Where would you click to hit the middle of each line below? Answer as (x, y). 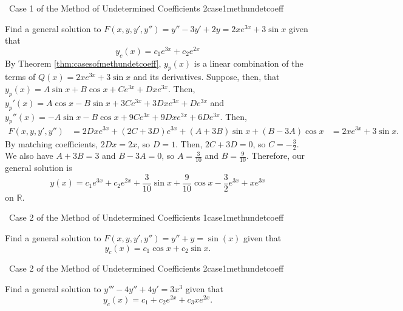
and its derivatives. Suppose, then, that (206, 77)
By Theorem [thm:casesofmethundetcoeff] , (83, 63)
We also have (29, 155)
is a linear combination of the (249, 63)
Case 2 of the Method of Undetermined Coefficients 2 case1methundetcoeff (146, 268)
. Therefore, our (276, 155)
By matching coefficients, (52, 143)
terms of (20, 77)
